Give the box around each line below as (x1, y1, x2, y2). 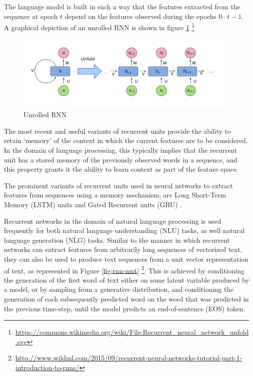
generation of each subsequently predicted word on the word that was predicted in (4, 293, 249, 304)
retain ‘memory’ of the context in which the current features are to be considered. (4, 135, 248, 145)
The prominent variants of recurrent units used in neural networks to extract (4, 180, 233, 190)
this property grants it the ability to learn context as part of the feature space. (4, 164, 238, 174)
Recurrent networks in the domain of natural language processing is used (4, 215, 221, 226)
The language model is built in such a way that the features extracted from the (4, 1, 240, 11)
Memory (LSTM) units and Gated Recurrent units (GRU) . (4, 199, 182, 209)
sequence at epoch (4, 11, 58, 21)
